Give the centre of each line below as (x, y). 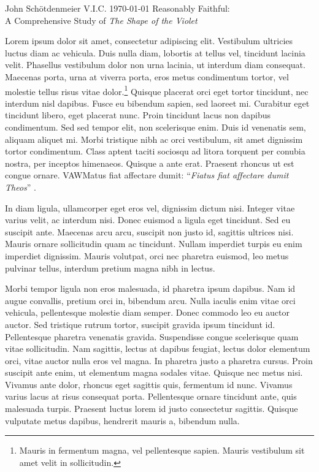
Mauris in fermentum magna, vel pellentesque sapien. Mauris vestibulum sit (162, 450)
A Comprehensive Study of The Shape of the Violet (101, 20)
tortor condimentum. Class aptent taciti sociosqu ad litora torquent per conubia (155, 151)
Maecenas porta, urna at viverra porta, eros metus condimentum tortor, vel (147, 76)
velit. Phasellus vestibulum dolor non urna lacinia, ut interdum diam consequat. (155, 65)
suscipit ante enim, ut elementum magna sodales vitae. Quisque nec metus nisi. (154, 372)
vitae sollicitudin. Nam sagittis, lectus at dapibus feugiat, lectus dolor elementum (158, 348)
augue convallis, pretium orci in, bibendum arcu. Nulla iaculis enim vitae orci (150, 300)
